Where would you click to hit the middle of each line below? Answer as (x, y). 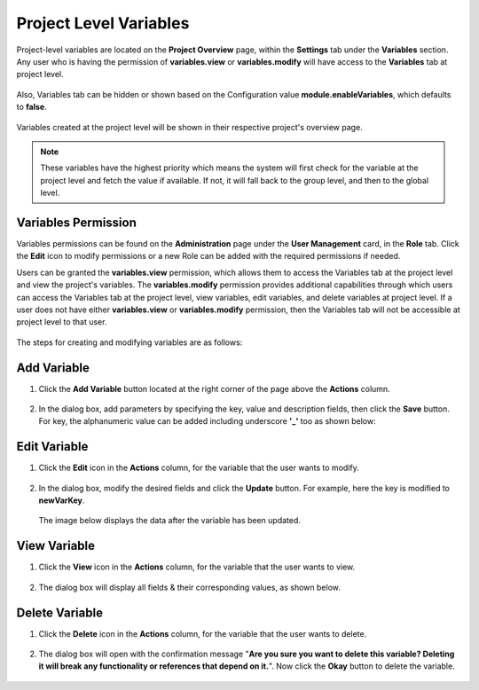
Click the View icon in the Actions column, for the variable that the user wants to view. (197, 567)
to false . (32, 107)
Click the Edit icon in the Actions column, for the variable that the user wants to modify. (199, 468)
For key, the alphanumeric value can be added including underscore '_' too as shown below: (207, 421)
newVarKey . (62, 500)
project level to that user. (62, 322)
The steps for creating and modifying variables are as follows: (130, 342)
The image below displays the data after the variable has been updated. (170, 521)
